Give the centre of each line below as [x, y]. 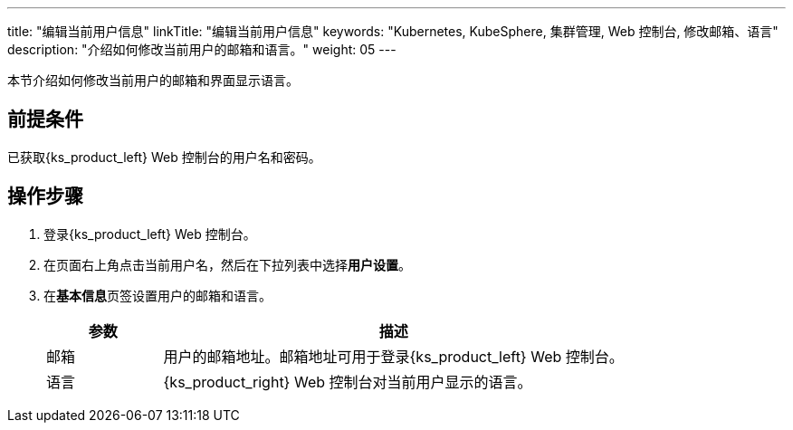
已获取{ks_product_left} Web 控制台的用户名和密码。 [164, 157]
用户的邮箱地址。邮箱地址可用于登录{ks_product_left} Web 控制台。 [393, 356]
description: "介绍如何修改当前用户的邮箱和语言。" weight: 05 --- [202, 49]
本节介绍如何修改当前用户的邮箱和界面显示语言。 [153, 80]
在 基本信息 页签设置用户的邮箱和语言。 [158, 295]
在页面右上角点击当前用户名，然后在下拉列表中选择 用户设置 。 [227, 264]
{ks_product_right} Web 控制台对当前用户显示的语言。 [348, 382]
